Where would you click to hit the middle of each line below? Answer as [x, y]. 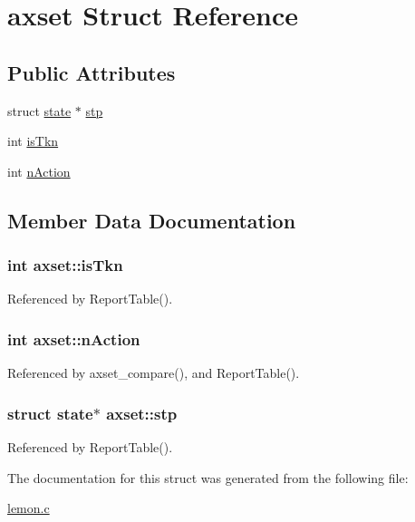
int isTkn [33, 141]
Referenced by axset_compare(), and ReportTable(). [154, 373]
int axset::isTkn [65, 265]
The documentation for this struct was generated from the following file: [208, 477]
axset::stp [142, 413]
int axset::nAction [74, 338]
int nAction [39, 171]
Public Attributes [92, 72]
